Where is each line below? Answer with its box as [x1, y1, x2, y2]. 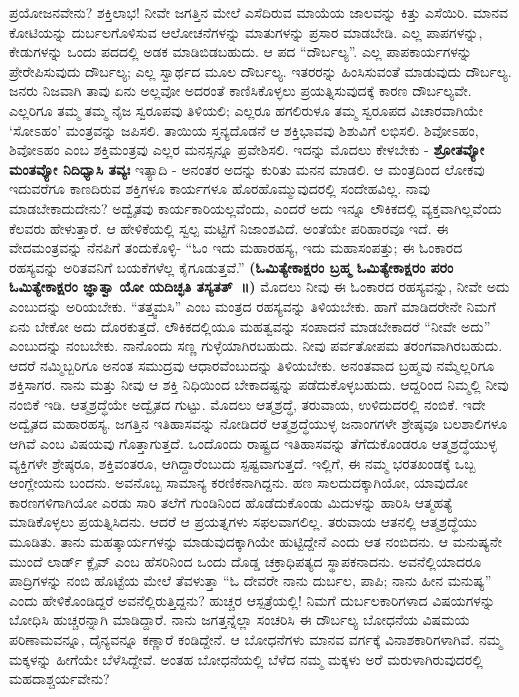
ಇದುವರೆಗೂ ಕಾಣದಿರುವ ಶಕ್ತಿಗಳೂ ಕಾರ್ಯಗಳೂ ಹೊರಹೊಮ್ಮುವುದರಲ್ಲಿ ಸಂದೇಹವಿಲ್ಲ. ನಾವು [9, 178, 430, 199]
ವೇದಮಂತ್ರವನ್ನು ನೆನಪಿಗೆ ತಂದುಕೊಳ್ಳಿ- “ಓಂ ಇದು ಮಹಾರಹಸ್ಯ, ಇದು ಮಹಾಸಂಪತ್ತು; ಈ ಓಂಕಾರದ [9, 237, 463, 258]
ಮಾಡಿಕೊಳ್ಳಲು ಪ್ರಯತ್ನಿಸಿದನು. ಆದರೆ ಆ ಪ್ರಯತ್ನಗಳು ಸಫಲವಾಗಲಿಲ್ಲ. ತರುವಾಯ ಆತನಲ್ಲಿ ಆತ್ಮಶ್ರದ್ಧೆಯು [9, 511, 477, 532]
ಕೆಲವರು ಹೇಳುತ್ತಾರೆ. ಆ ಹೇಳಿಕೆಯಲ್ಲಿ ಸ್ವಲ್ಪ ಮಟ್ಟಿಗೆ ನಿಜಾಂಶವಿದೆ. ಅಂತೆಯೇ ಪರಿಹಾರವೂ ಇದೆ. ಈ [9, 217, 449, 238]
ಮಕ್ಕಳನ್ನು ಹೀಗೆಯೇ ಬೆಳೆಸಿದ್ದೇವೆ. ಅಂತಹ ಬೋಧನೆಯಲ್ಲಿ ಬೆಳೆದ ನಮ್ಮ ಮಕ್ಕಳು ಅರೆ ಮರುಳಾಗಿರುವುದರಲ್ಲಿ [9, 648, 483, 669]
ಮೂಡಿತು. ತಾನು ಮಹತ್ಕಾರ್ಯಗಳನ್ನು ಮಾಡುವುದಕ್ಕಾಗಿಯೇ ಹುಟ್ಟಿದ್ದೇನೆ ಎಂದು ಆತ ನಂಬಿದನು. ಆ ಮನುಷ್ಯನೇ [9, 531, 503, 552]
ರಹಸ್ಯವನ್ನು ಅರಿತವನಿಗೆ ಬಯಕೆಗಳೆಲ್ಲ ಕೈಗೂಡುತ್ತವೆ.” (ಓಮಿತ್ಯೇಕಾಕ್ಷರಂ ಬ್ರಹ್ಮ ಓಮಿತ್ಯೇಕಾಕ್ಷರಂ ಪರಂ [9, 256, 454, 277]
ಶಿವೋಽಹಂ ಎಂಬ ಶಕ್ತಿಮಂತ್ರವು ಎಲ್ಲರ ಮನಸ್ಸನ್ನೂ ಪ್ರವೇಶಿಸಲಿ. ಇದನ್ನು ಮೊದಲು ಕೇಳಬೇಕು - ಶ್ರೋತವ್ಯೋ [9, 139, 485, 160]
